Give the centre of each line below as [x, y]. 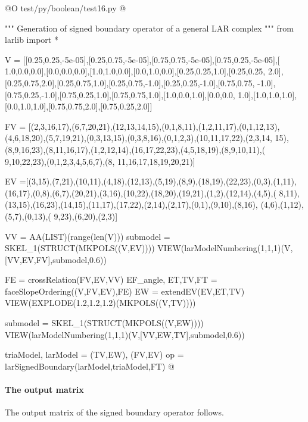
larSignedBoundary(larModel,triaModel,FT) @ [90, 366]
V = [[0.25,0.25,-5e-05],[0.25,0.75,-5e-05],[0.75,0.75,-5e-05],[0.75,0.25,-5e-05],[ [142, 59]
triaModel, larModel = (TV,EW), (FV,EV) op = [94, 354]
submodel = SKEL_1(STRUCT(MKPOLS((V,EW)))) [104, 323]
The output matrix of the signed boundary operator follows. [114, 412]
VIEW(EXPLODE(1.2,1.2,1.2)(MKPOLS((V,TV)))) [100, 303]
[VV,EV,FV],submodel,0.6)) [56, 259]
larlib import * [32, 40]
